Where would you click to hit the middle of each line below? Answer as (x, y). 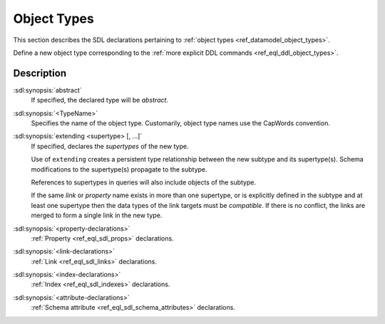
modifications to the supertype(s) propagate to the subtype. (119, 169)
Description (40, 73)
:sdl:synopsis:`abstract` (47, 90)
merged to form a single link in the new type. (97, 215)
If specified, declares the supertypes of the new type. (110, 146)
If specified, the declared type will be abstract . (100, 100)
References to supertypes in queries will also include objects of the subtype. (144, 182)
